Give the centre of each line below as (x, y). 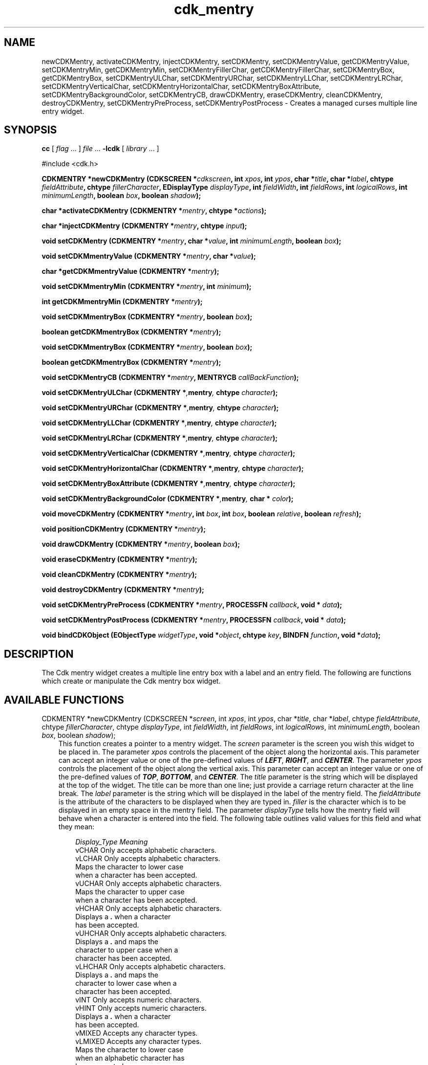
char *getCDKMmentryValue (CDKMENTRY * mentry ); (130, 271)
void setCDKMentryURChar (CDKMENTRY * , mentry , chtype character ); (160, 408)
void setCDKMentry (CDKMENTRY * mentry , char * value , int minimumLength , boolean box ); (192, 241)
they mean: (76, 827)
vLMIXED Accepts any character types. (139, 1042)
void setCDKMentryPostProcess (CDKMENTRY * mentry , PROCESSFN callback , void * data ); (194, 620)
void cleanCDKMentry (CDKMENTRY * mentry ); (119, 575)
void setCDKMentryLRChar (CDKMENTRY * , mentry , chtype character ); (160, 438)
